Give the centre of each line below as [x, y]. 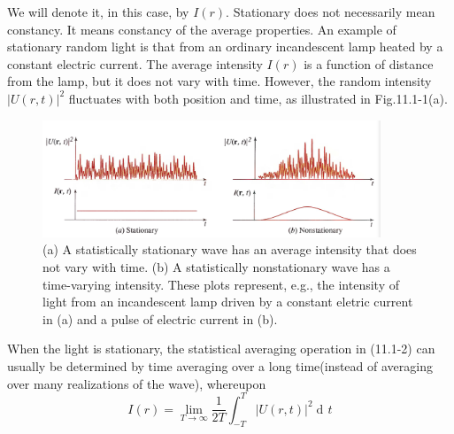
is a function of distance [369, 63]
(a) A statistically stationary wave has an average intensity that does [230, 249]
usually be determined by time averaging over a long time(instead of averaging [220, 366]
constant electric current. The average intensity [135, 63]
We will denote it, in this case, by [98, 12]
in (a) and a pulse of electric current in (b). [160, 318]
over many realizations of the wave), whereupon [137, 383]
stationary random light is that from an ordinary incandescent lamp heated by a [225, 46]
